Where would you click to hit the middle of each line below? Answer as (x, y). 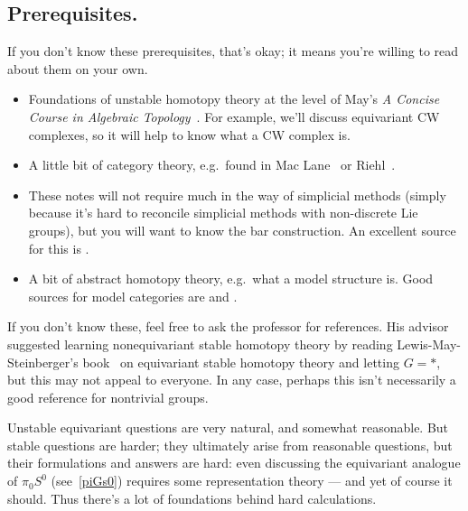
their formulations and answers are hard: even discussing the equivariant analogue (234, 463)
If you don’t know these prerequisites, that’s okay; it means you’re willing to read (233, 51)
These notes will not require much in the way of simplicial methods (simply (237, 195)
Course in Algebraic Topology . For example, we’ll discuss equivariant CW (234, 116)
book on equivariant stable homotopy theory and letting (241, 362)
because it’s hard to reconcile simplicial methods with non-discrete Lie (223, 213)
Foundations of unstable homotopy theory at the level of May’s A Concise (234, 99)
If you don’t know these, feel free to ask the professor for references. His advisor (228, 326)
